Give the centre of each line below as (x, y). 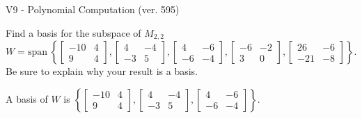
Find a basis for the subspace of (73, 32)
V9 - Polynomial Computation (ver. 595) (93, 9)
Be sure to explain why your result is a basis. (102, 71)
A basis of (27, 98)
